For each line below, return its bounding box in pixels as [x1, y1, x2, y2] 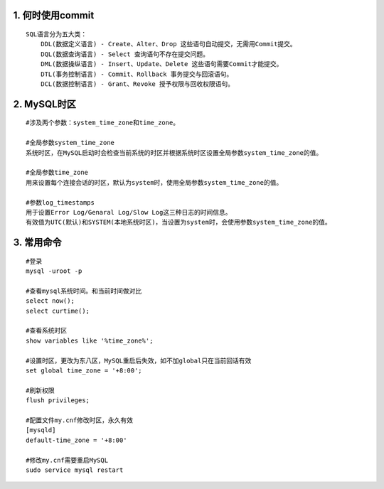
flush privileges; [26, 397, 90, 404]
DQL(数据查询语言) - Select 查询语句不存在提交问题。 [40, 50, 210, 58]
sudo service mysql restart [26, 466, 124, 474]
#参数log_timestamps [26, 198, 95, 206]
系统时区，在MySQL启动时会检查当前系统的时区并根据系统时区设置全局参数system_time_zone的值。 [26, 149, 323, 156]
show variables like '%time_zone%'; [26, 336, 154, 345]
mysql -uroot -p [26, 267, 82, 275]
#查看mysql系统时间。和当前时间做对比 [26, 286, 142, 295]
